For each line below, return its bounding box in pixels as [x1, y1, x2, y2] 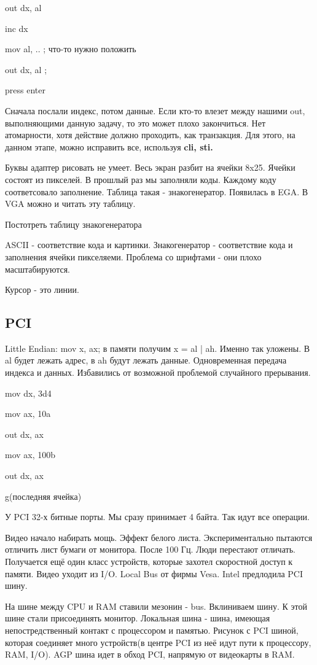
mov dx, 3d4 [5, 386, 52, 399]
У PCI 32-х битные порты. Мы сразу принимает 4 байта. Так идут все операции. [5, 510, 310, 523]
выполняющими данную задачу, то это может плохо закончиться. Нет [5, 116, 266, 129]
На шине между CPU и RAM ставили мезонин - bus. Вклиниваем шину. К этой [5, 599, 307, 612]
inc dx [5, 21, 28, 34]
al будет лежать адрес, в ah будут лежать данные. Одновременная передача [5, 354, 287, 367]
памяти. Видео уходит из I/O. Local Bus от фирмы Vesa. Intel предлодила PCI [5, 567, 303, 580]
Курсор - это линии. [5, 283, 79, 296]
